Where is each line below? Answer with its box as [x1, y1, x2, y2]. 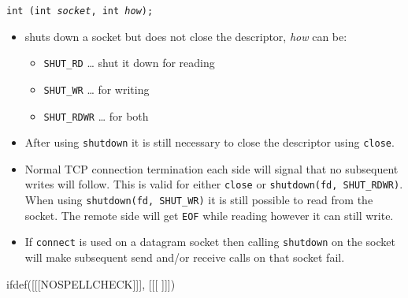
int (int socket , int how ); [6, 6, 154, 17]
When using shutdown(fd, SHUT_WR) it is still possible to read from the [24, 192, 373, 208]
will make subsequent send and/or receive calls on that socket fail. [24, 249, 345, 266]
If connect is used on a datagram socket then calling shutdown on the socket [24, 233, 395, 250]
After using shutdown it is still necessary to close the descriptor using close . [24, 134, 395, 151]
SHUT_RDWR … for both [43, 107, 149, 124]
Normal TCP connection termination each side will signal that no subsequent [24, 160, 399, 177]
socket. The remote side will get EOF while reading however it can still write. [24, 207, 394, 223]
